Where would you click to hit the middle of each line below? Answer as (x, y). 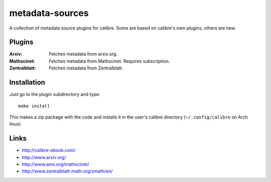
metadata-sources (49, 13)
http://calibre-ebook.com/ (49, 150)
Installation (27, 82)
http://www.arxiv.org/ (44, 157)
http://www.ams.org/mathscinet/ (55, 164)
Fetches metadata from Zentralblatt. (86, 68)
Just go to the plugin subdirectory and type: (55, 94)
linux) (15, 124)
